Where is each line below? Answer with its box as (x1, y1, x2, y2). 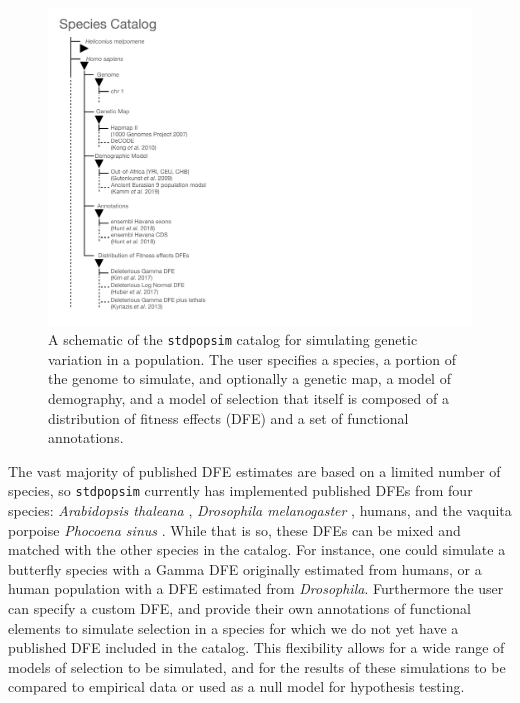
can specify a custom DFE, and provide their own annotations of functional (8, 598, 471, 619)
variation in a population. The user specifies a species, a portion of (48, 348, 457, 369)
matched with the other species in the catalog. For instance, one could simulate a (8, 539, 506, 560)
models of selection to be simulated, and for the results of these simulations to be (8, 656, 506, 677)
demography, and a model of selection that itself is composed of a (48, 388, 449, 409)
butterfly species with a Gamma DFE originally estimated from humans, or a (8, 558, 482, 579)
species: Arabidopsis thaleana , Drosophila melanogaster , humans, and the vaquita (8, 500, 512, 521)
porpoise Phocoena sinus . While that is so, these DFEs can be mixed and (8, 519, 461, 540)
